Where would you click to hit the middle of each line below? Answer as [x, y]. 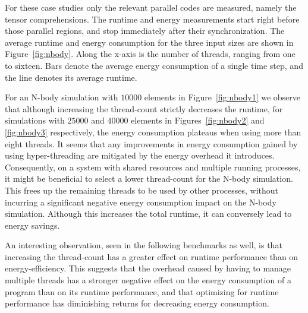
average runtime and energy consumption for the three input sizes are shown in [149, 42]
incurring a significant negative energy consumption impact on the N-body [141, 202]
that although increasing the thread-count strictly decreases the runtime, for [144, 108]
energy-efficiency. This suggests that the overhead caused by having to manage [148, 268]
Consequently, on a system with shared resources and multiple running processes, [153, 167]
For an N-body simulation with [62, 97]
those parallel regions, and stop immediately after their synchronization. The [145, 31]
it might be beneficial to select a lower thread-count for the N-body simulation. [149, 178]
